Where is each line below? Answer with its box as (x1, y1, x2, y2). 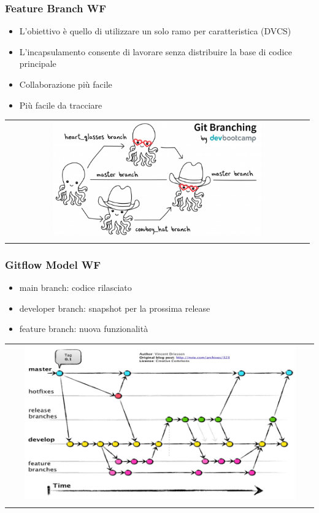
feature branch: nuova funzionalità (19, 322, 148, 335)
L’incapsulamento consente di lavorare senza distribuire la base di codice (19, 45, 292, 58)
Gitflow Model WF (5, 256, 101, 272)
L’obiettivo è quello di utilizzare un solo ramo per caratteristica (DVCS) (19, 25, 291, 37)
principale (19, 57, 56, 70)
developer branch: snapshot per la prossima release (19, 301, 210, 314)
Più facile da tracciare (19, 98, 102, 111)
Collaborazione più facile (19, 78, 112, 90)
